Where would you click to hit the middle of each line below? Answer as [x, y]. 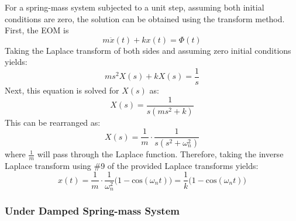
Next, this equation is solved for [62, 90]
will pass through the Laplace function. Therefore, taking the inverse [160, 154]
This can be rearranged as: [53, 122]
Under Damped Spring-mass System [92, 210]
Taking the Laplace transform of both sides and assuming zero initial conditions [148, 50]
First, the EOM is [37, 30]
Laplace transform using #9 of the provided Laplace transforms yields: [132, 165]
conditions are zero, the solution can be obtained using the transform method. [145, 18]
